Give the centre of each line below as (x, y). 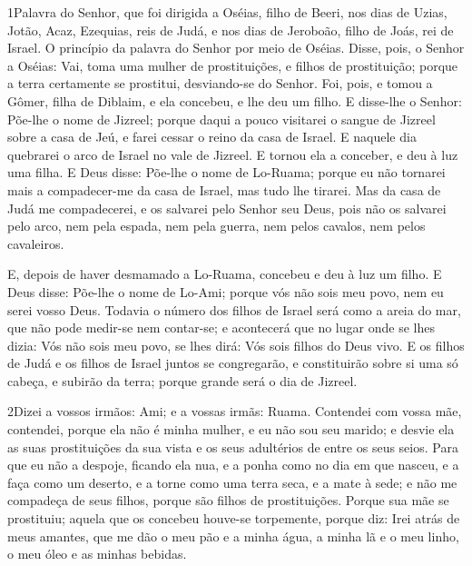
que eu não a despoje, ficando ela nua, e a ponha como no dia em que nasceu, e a (233, 465)
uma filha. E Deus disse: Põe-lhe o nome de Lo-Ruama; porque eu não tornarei (226, 172)
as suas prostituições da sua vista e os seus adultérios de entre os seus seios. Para (233, 447)
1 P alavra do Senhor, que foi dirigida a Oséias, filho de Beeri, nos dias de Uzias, (227, 12)
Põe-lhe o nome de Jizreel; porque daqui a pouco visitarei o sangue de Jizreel (221, 119)
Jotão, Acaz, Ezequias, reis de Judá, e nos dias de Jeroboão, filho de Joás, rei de (231, 30)
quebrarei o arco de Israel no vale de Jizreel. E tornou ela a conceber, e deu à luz (233, 154)
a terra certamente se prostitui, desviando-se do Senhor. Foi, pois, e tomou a (220, 83)
